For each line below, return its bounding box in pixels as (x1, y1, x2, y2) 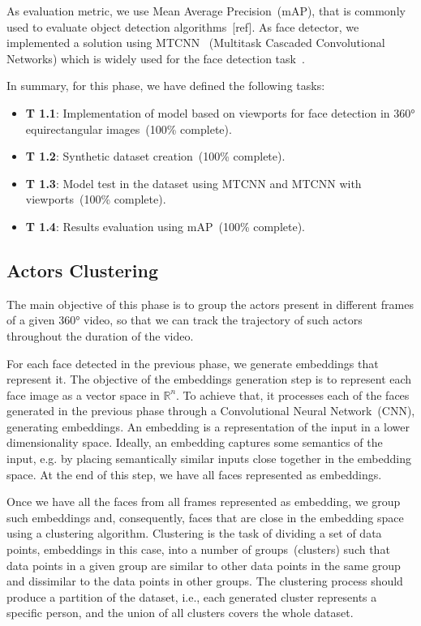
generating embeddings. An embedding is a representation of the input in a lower (6, 418, 410, 435)
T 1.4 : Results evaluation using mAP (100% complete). (25, 217, 305, 234)
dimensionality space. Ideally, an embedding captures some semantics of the (6, 434, 383, 451)
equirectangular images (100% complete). (25, 120, 232, 137)
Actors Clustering (6, 257, 159, 282)
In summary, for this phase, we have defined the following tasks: (6, 77, 325, 94)
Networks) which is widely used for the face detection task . (6, 49, 305, 66)
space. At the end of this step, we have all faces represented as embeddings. (6, 465, 382, 482)
